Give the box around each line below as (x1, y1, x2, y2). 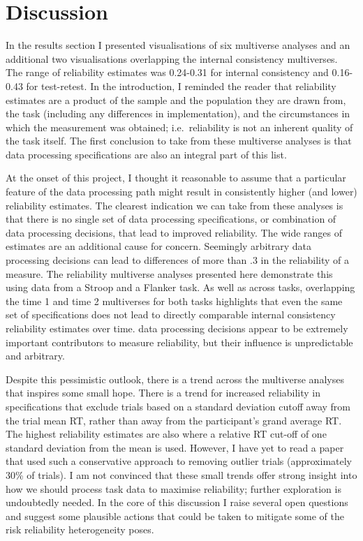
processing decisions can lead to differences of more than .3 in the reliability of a (6, 253, 350, 267)
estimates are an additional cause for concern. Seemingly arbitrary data (6, 239, 311, 253)
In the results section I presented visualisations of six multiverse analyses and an (6, 38, 350, 52)
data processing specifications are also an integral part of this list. (6, 147, 287, 161)
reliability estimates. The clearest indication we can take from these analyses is (6, 198, 343, 212)
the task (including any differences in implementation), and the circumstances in (6, 106, 350, 121)
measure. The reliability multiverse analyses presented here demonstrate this (6, 266, 333, 281)
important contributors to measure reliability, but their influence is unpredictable (6, 334, 353, 349)
